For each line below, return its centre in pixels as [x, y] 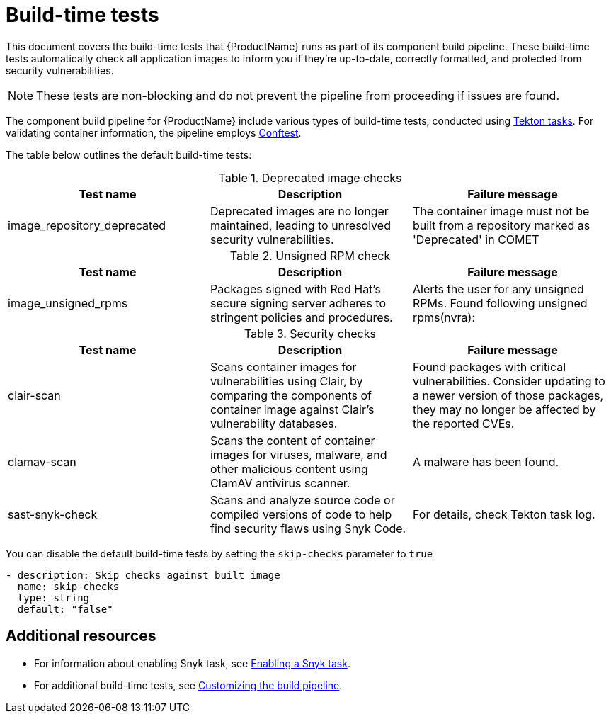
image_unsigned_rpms [68, 303]
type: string [53, 598]
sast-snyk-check [53, 514]
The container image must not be [501, 211]
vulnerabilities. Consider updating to [509, 381]
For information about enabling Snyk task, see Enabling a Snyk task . [192, 663]
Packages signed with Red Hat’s [295, 289]
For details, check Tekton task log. [504, 514]
